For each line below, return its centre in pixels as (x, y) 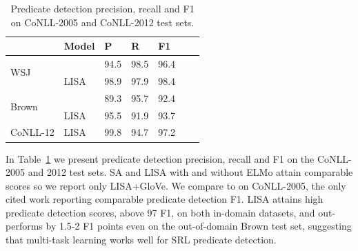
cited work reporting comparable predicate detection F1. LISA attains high (165, 199)
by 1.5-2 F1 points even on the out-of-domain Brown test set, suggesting (199, 226)
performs (24, 226)
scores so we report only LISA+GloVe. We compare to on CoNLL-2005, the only (176, 185)
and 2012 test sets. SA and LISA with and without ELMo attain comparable (190, 172)
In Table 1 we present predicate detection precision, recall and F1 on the (160, 158)
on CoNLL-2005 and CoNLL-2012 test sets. (102, 22)
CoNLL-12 (32, 132)
